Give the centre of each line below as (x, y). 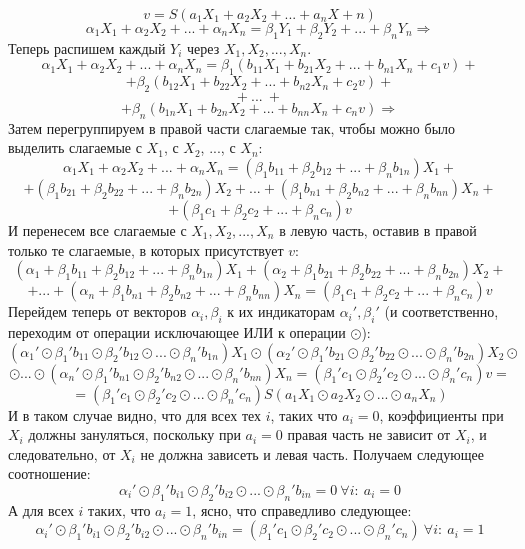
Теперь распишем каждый (87, 47)
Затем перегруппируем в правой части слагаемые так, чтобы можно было (232, 127)
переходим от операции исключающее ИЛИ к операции (177, 331)
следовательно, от (62, 453)
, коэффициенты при (441, 414)
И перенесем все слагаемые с (97, 229)
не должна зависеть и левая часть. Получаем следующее (312, 453)
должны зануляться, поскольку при (134, 434)
